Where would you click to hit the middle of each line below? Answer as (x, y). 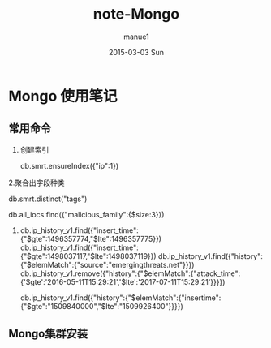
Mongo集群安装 (48, 334)
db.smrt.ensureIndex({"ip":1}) (69, 165)
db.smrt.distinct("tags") (48, 199)
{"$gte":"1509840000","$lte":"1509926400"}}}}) (102, 306)
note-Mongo (136, 14)
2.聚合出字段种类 (37, 183)
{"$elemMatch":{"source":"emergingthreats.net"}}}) (107, 264)
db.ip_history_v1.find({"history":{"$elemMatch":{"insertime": (120, 298)
